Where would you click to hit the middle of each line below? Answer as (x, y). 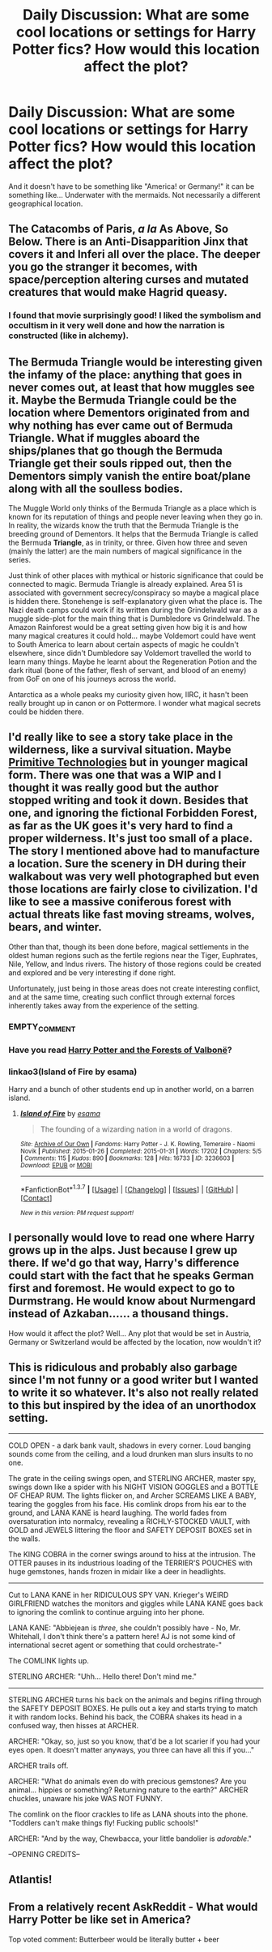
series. (19, 560)
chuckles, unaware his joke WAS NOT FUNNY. (86, 1798)
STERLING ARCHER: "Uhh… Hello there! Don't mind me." (102, 1676)
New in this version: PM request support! (77, 1213)
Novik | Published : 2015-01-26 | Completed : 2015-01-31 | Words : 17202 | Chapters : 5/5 (140, 1152)
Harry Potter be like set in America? (100, 1920)
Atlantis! (30, 1879)
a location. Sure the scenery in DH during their (127, 864)
